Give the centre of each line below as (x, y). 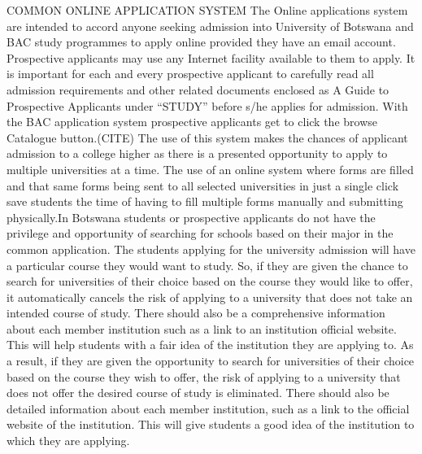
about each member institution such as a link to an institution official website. (202, 328)
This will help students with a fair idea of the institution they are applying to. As (210, 345)
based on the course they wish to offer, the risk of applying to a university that (204, 376)
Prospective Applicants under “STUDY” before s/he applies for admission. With (207, 105)
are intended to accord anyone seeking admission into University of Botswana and (210, 26)
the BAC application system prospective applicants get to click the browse (192, 122)
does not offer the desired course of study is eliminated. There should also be (198, 393)
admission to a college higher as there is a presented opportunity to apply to (197, 153)
